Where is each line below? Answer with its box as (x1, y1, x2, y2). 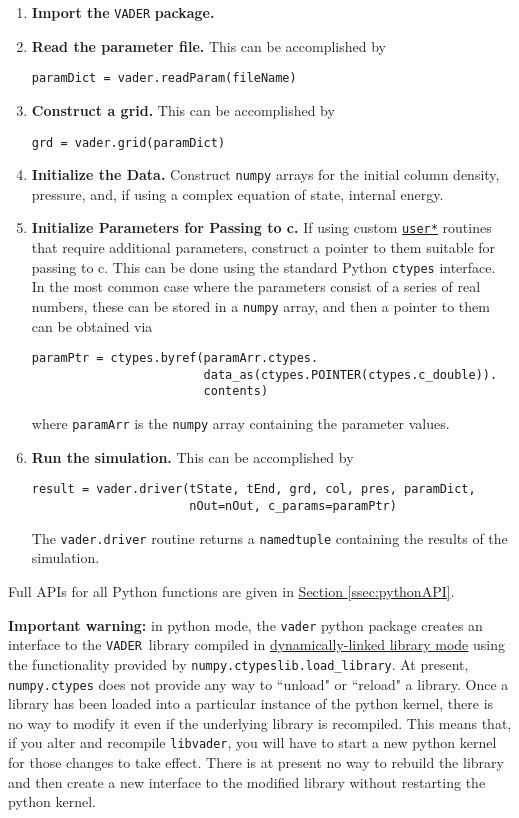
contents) (203, 384, 269, 399)
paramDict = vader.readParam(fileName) (31, 71, 297, 86)
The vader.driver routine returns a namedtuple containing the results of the (31, 527, 508, 548)
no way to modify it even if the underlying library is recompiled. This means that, (8, 712, 512, 733)
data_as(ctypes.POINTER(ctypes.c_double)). (203, 367, 498, 382)
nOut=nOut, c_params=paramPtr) (189, 499, 397, 514)
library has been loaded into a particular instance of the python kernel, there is (8, 693, 494, 714)
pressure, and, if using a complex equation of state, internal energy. (31, 183, 444, 204)
